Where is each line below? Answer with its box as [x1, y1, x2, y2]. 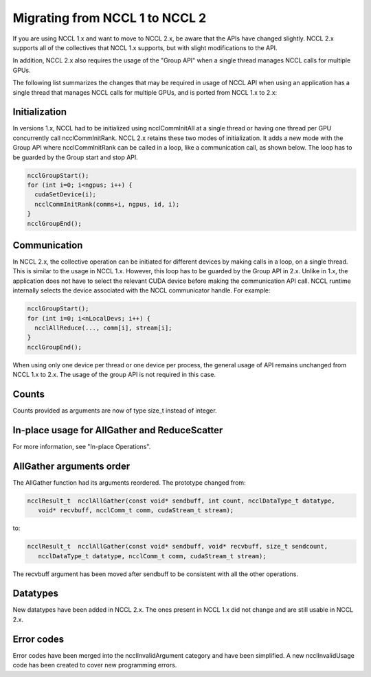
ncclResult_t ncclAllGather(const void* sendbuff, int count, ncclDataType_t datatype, [27, 496, 336, 505]
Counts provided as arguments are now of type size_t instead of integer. [12, 406, 217, 415]
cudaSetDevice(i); [34, 191, 96, 198]
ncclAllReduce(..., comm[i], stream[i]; [34, 323, 172, 332]
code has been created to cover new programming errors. [12, 661, 177, 669]
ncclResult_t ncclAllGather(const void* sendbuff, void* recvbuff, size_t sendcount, [27, 542, 328, 551]
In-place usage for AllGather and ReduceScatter [12, 424, 223, 436]
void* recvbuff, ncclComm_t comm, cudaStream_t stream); [38, 507, 234, 514]
